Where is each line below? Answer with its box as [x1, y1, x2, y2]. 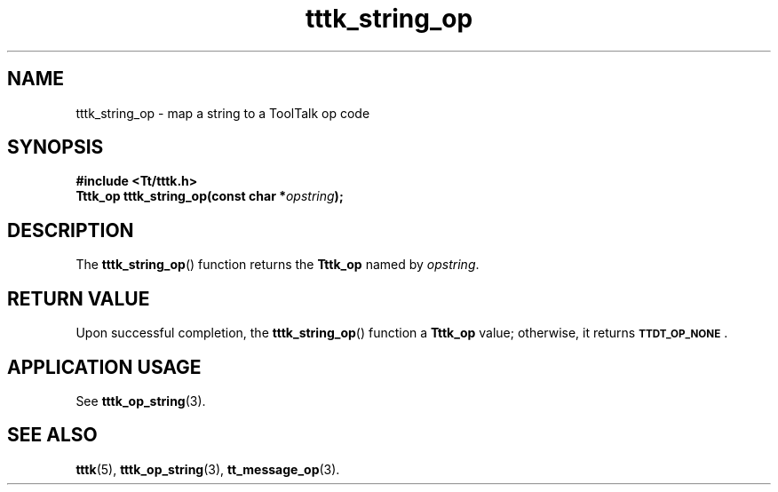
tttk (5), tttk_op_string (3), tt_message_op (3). [75, 461, 340, 477]
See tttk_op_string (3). [75, 393, 206, 409]
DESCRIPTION [7, 218, 134, 242]
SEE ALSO [7, 424, 98, 447]
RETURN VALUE [7, 287, 150, 310]
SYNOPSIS [7, 136, 104, 159]
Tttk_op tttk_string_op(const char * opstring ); [75, 188, 344, 204]
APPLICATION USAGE [7, 355, 202, 378]
